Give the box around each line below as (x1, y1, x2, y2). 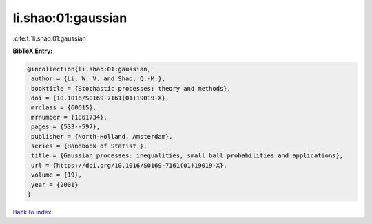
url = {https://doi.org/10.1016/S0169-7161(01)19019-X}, (31, 161, 227, 169)
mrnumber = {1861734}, (31, 113, 108, 121)
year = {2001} (31, 181, 79, 188)
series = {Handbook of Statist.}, (31, 142, 147, 150)
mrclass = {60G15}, (31, 104, 96, 111)
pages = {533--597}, (31, 123, 101, 131)
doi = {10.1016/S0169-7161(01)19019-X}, (31, 94, 169, 102)
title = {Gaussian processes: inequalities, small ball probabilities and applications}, (31, 152, 344, 159)
